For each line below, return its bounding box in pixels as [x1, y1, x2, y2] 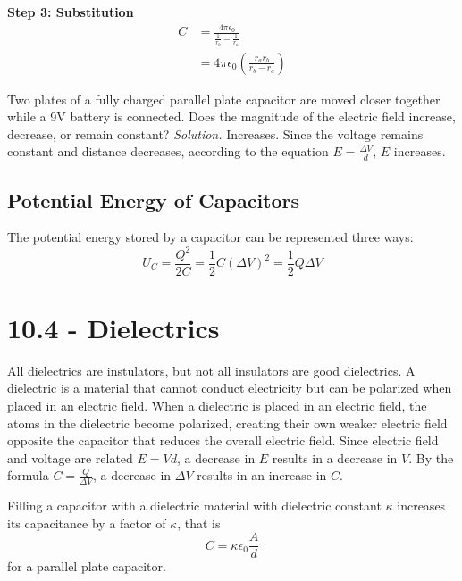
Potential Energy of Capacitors [7, 186, 300, 213]
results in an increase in [197, 466, 327, 485]
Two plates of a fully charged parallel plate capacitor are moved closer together [7, 89, 441, 108]
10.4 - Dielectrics [7, 309, 220, 345]
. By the [408, 448, 454, 467]
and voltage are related [7, 448, 133, 467]
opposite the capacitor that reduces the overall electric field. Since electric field [7, 431, 439, 450]
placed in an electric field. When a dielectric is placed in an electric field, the [7, 395, 427, 414]
